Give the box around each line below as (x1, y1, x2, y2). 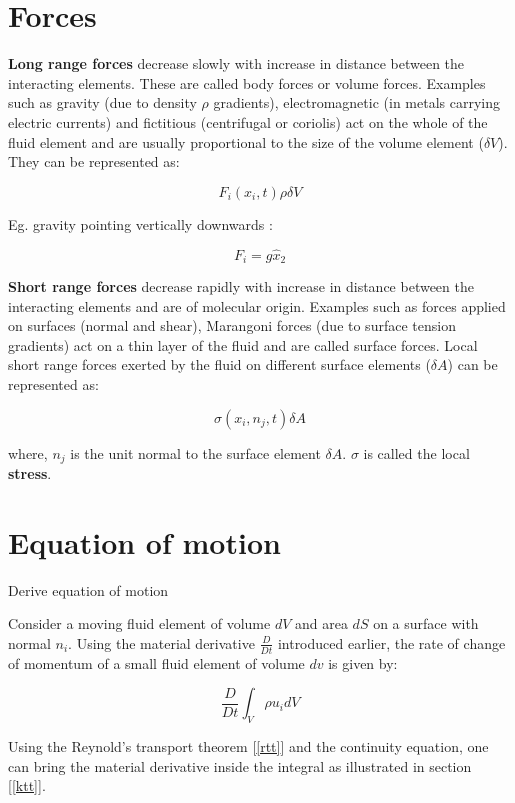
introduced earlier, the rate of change (277, 632, 506, 653)
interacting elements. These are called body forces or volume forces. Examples (8, 72, 486, 93)
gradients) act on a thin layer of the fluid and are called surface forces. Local (8, 334, 478, 355)
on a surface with (373, 613, 479, 634)
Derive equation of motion (8, 579, 169, 600)
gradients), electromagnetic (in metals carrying (213, 92, 500, 113)
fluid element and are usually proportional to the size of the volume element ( (8, 131, 484, 152)
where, (8, 442, 48, 463)
